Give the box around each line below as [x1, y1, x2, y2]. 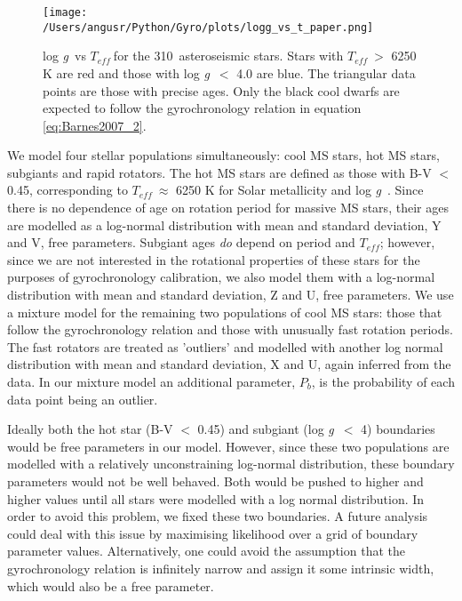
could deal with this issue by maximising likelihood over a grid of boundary [7, 524, 418, 542]
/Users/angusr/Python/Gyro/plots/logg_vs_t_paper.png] [43, 20, 374, 34]
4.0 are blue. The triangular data [236, 63, 416, 82]
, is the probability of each [311, 373, 455, 390]
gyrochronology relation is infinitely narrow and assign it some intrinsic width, [7, 558, 434, 577]
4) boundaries [361, 420, 435, 438]
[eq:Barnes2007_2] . [43, 116, 147, 134]
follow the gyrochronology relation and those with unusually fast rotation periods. [7, 320, 453, 339]
